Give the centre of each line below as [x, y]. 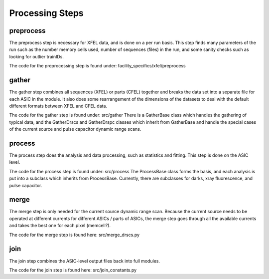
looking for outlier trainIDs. [37, 56]
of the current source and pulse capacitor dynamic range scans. [75, 129]
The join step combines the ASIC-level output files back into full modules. [85, 261]
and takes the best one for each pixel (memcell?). [60, 226]
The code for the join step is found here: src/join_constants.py [73, 270]
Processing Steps [47, 13]
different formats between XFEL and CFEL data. [58, 106]
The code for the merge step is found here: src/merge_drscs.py [74, 235]
